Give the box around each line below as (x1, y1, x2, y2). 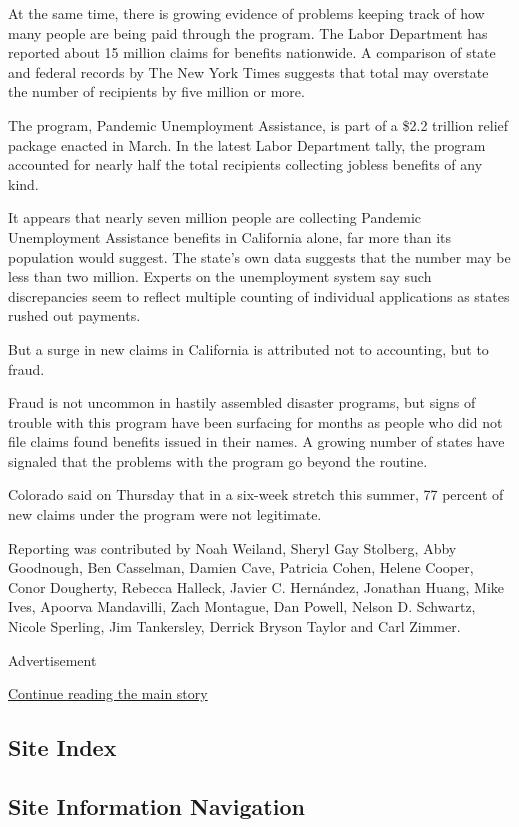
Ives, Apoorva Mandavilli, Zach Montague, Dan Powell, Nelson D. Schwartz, (8, 596, 476, 617)
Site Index (8, 732, 117, 763)
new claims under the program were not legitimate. (8, 504, 322, 525)
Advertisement (8, 649, 97, 670)
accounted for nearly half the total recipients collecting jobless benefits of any (8, 154, 483, 175)
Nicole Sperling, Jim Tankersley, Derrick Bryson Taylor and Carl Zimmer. (8, 616, 461, 637)
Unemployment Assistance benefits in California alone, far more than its (8, 226, 452, 247)
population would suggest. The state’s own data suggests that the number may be (8, 246, 511, 267)
